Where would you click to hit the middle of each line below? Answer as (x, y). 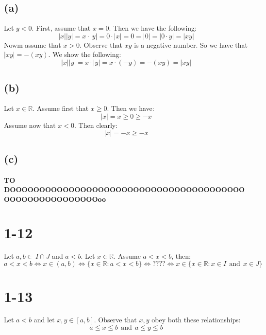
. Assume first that (61, 108)
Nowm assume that (33, 44)
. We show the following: (85, 54)
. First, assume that (61, 28)
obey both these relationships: (196, 320)
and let (44, 320)
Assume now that (30, 125)
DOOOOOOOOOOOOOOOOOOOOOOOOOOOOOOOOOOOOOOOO (125, 189)
